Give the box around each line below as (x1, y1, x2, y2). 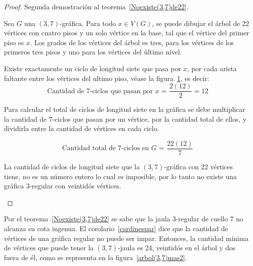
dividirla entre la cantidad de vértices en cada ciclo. (4, 123, 159, 133)
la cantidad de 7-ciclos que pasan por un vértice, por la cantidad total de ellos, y (4, 113, 247, 124)
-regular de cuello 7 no (176, 213, 244, 224)
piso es (4, 37, 24, 47)
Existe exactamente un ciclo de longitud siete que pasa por (4, 63, 181, 73)
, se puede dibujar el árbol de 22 (152, 18, 250, 28)
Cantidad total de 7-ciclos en (62, 145, 149, 152)
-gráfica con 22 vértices (164, 161, 233, 172)
